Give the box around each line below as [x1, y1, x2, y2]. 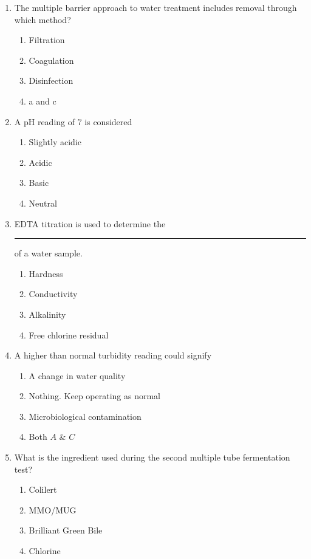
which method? [14, 13, 71, 26]
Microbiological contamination [29, 410, 142, 422]
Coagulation [29, 53, 74, 66]
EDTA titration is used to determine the [14, 217, 166, 230]
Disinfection [29, 74, 73, 87]
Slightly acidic [29, 135, 81, 148]
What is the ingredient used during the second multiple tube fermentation [14, 451, 290, 464]
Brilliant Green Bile [29, 524, 103, 537]
